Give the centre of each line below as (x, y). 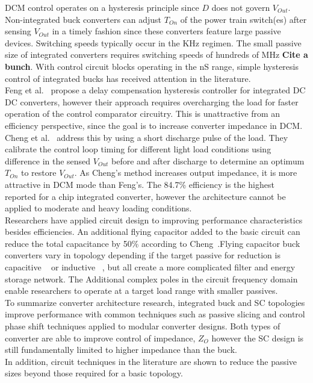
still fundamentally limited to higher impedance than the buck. (121, 350)
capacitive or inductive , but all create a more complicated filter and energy (150, 267)
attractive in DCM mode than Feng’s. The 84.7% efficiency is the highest (140, 184)
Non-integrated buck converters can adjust (83, 19)
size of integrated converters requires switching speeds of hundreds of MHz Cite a (156, 54)
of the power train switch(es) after (243, 19)
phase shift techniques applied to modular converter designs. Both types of (143, 326)
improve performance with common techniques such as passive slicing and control (155, 314)
